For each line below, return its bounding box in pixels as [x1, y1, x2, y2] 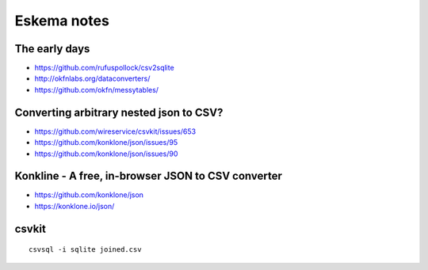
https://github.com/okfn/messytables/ [34, 85, 159, 94]
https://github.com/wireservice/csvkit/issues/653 [34, 127, 197, 136]
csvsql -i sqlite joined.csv [29, 245, 142, 254]
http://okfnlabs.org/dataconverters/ [34, 74, 151, 83]
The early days [14, 42, 90, 55]
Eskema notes [14, 12, 110, 29]
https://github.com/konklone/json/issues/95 [34, 138, 178, 147]
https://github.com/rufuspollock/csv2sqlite [34, 63, 174, 73]
